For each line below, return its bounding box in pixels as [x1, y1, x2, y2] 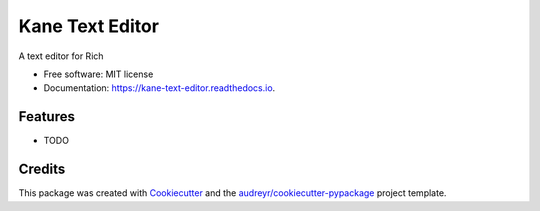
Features [18, 108, 75, 125]
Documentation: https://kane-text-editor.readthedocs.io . [43, 82, 276, 94]
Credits [18, 161, 66, 178]
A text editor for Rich [18, 50, 104, 62]
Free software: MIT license [43, 68, 154, 80]
